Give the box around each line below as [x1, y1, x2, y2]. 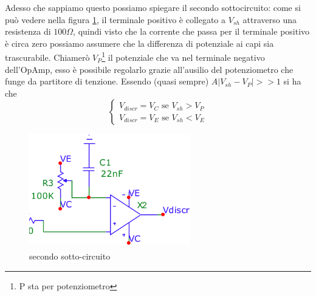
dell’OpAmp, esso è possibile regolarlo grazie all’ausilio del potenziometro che [5, 63, 294, 75]
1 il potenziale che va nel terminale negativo [101, 49, 265, 64]
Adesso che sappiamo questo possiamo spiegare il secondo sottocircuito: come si [5, 1, 301, 13]
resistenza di [5, 25, 51, 38]
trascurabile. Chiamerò [5, 51, 90, 64]
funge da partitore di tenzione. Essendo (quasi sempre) [5, 75, 209, 88]
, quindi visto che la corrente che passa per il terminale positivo [73, 25, 310, 38]
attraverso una [242, 13, 297, 26]
